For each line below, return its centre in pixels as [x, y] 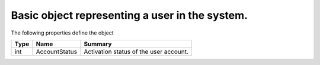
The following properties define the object [62, 33]
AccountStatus [56, 52]
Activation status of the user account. [136, 52]
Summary [98, 44]
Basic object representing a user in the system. [129, 15]
